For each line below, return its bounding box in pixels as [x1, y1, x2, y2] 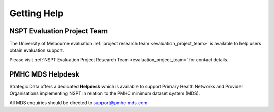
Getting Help [9, 8, 64, 19]
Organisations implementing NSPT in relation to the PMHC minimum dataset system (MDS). [9, 90, 200, 96]
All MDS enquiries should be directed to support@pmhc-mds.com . [9, 99, 149, 106]
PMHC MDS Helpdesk [9, 70, 80, 79]
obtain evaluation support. [9, 47, 64, 53]
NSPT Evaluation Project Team [9, 27, 108, 35]
